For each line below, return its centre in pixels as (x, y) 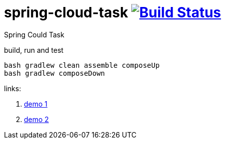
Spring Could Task (34, 34)
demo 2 (36, 119)
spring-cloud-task (66, 12)
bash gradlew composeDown (55, 73)
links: (13, 88)
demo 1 (36, 104)
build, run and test (34, 50)
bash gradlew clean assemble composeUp (82, 65)
